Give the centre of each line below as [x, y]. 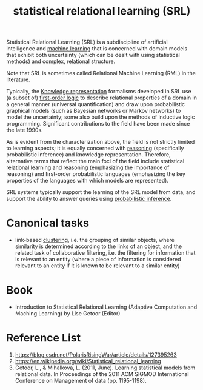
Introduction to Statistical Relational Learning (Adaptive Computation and [106, 307]
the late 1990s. [25, 130]
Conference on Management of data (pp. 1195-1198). [81, 381]
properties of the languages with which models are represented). [87, 181]
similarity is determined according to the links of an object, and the [98, 246]
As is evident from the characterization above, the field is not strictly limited [101, 142]
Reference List [43, 338]
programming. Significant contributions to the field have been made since [98, 124]
